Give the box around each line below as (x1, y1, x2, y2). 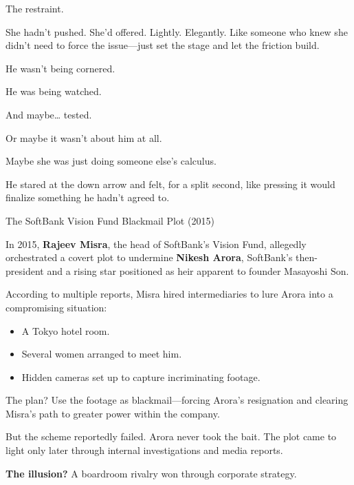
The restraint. (5, 1, 64, 15)
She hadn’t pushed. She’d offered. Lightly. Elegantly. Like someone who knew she (5, 24, 348, 39)
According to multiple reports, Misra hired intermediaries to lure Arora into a (5, 287, 333, 301)
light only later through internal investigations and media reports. (5, 443, 283, 457)
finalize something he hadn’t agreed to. (5, 190, 170, 205)
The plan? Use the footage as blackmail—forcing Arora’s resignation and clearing (5, 393, 349, 407)
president (5, 263, 44, 278)
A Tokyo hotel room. (21, 323, 110, 338)
